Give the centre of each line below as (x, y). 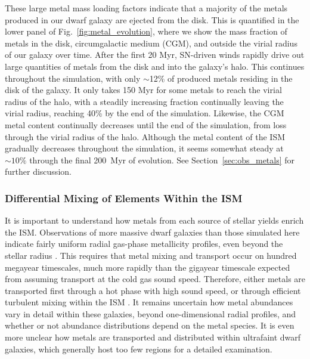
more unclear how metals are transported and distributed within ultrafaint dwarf (153, 337)
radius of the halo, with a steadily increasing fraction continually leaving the (144, 101)
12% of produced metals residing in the (221, 78)
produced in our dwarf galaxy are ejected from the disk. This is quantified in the (152, 19)
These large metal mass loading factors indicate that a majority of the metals (146, 8)
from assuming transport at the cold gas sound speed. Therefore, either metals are (155, 279)
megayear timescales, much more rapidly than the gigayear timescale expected (148, 267)
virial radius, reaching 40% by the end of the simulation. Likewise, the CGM (145, 113)
